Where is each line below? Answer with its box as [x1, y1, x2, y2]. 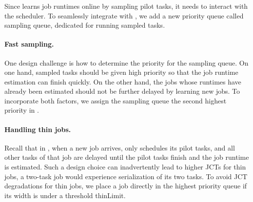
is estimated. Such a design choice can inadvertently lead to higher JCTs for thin [4, 162, 246, 172]
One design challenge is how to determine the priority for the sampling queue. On [4, 57, 249, 67]
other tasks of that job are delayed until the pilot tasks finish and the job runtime [4, 152, 249, 162]
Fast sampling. [4, 39, 54, 49]
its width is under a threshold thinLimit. [4, 190, 126, 200]
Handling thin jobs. [4, 124, 71, 134]
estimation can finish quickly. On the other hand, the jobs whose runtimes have [4, 76, 241, 86]
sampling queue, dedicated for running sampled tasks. [4, 20, 165, 30]
